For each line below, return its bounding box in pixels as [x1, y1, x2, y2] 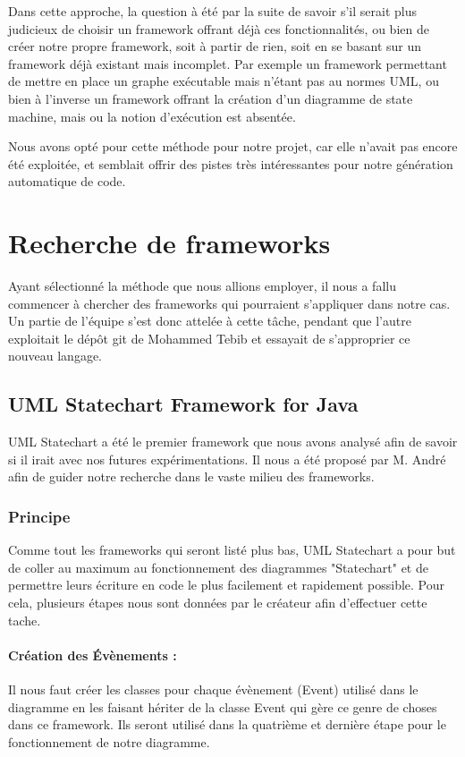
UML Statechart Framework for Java [8, 390, 359, 418]
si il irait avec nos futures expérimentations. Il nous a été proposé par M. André [8, 449, 446, 468]
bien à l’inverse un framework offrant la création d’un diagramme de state [8, 89, 413, 107]
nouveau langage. [8, 346, 103, 365]
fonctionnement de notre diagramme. [8, 732, 210, 751]
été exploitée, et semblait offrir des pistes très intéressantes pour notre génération [8, 154, 453, 173]
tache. [8, 610, 41, 629]
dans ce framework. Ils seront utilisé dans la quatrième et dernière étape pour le [8, 715, 446, 734]
